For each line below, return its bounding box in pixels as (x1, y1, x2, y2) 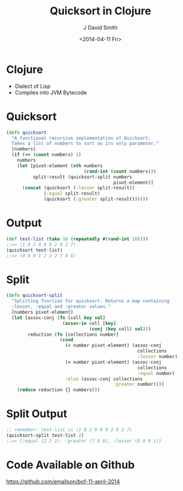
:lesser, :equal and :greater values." (11, 303, 111, 310)
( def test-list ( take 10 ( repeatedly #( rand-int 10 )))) (6, 236, 148, 242)
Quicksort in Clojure (50, 4, 151, 18)
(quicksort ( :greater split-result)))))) (44, 196, 148, 202)
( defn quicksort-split (6, 293, 63, 299)
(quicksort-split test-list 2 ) (6, 432, 84, 438)
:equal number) (137, 370, 175, 376)
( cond (59, 337, 74, 343)
